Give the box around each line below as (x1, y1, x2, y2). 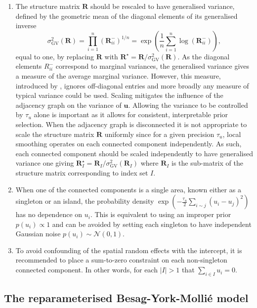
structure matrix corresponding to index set (15, 167, 148, 177)
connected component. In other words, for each (15, 264, 158, 275)
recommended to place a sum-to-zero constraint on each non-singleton (15, 255, 227, 265)
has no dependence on (15, 209, 83, 220)
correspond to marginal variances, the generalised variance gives (55, 61, 250, 71)
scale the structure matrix (15, 129, 94, 139)
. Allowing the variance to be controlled (128, 99, 248, 110)
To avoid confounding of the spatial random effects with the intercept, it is (15, 245, 242, 255)
